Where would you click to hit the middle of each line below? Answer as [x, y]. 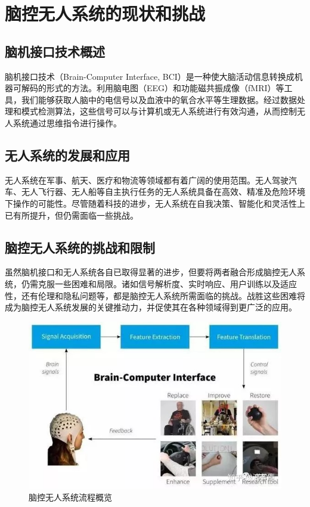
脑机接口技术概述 [55, 51]
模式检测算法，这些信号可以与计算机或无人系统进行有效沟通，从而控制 [159, 111]
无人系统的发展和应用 [67, 155]
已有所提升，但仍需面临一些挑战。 [72, 215]
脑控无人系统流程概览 [70, 497]
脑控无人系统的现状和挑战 [105, 13]
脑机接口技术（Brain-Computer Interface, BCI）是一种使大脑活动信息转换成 [150, 76]
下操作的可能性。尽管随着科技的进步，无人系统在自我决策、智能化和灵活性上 [155, 203]
